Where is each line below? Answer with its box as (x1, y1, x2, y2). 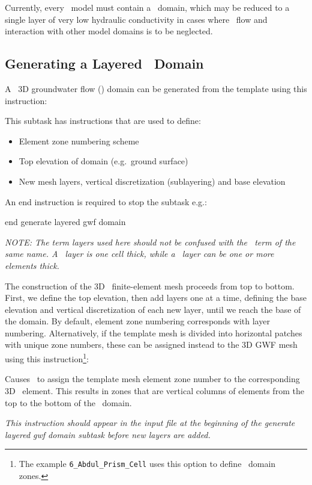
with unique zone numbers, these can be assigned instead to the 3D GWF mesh (5, 338, 298, 351)
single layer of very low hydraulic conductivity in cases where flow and (5, 13, 268, 25)
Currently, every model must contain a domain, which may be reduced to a (5, 1, 290, 13)
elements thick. (5, 259, 59, 271)
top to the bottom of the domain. (5, 396, 132, 409)
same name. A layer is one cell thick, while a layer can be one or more (5, 247, 274, 260)
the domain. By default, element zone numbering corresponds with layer (5, 315, 270, 327)
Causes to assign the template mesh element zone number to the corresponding (5, 372, 300, 385)
